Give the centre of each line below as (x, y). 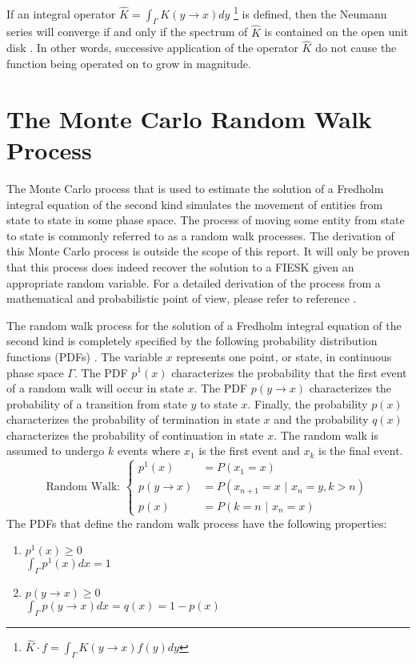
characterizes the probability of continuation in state (135, 435)
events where (149, 451)
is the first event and (249, 451)
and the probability (321, 419)
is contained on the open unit (336, 32)
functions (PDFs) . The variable (84, 356)
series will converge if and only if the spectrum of (127, 32)
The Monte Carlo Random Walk (189, 118)
